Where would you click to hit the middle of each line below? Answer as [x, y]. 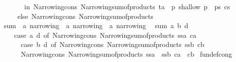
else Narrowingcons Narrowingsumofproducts [85, 16]
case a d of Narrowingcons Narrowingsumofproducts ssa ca [105, 35]
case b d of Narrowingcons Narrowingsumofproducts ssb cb [112, 44]
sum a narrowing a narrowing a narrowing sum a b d [96, 25]
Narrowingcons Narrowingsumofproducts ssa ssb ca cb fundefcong [126, 54]
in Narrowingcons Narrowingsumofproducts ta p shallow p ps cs [127, 6]
